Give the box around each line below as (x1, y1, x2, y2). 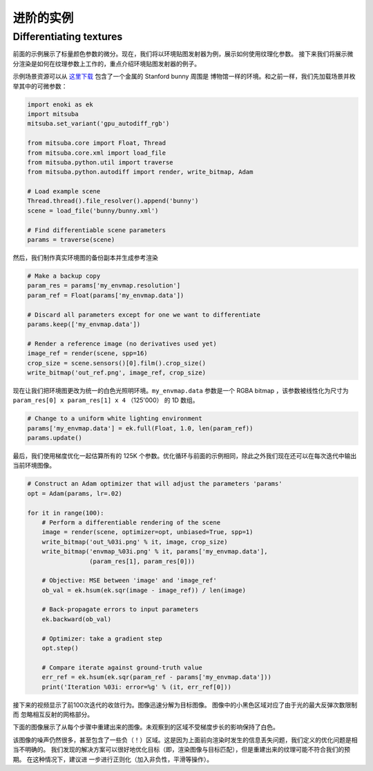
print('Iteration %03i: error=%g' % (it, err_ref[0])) (41, 683, 231, 691)
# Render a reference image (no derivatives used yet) (27, 339, 217, 348)
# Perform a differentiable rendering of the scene (41, 518, 221, 526)
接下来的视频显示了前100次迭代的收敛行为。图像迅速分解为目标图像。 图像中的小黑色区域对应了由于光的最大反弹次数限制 (12, 701, 358, 709)
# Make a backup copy (27, 272, 101, 280)
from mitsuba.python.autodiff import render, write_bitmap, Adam (27, 168, 254, 176)
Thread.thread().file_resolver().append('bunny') (27, 197, 199, 205)
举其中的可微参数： (12, 82, 68, 90)
